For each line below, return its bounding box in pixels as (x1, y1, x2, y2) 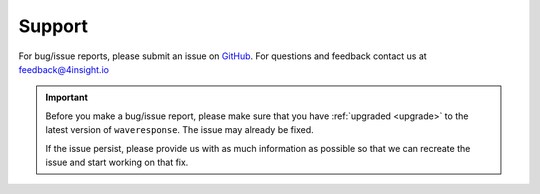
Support (18, 15, 89, 37)
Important (45, 91, 89, 104)
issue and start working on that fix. (45, 156, 189, 168)
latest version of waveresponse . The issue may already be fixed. (45, 124, 314, 136)
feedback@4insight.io (18, 63, 110, 75)
